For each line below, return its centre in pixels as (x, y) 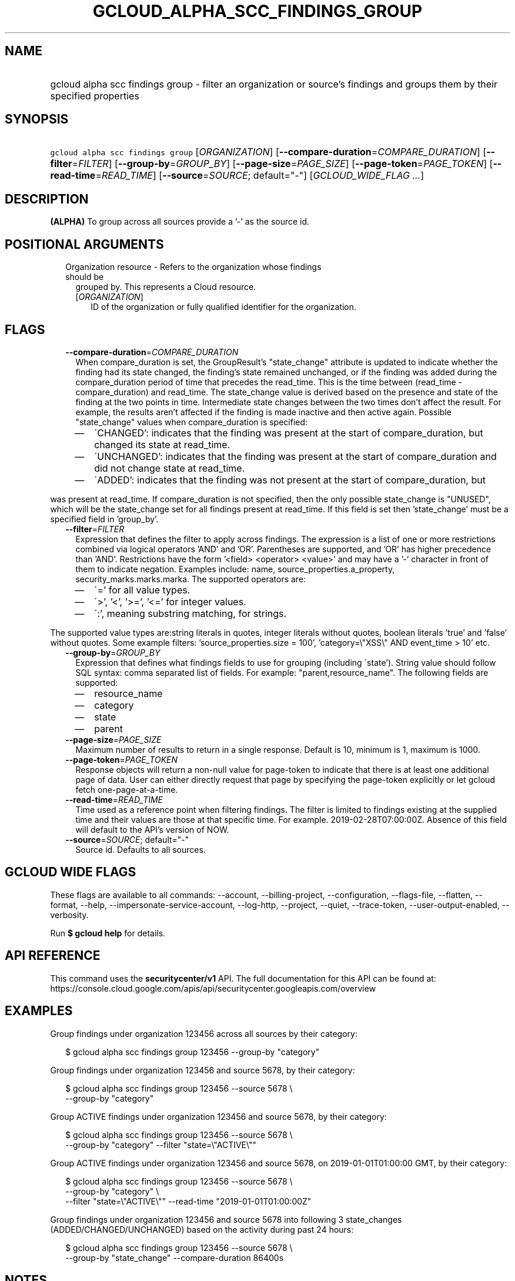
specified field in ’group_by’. (104, 519)
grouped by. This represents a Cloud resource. (166, 287)
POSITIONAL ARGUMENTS (84, 244)
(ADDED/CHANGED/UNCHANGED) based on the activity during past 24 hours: (202, 1229)
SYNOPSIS (37, 119)
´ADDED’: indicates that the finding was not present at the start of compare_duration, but (290, 480)
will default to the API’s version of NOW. (152, 829)
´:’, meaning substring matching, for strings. (190, 613)
